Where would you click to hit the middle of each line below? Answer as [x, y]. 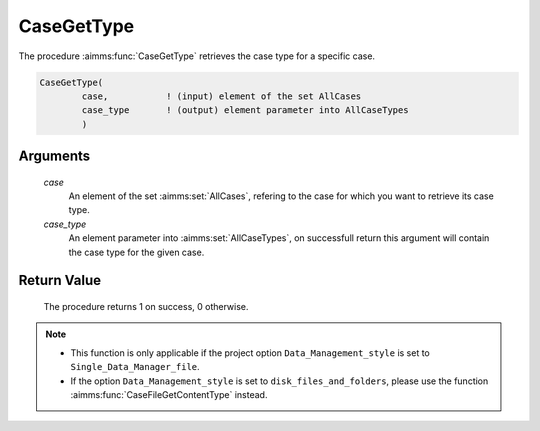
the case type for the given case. [136, 252]
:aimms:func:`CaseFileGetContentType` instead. [169, 395]
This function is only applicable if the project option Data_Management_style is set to [250, 352]
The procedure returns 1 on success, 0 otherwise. [146, 307]
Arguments [54, 156]
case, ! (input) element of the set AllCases [221, 96]
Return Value [60, 280]
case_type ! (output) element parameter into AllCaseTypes [245, 110]
